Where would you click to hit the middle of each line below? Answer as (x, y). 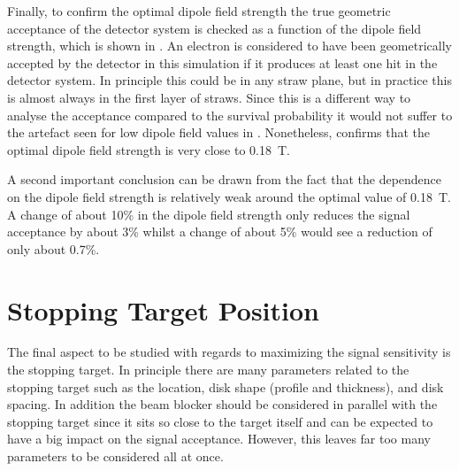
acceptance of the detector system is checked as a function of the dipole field (214, 28)
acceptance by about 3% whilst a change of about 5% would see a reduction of (220, 232)
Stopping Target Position (163, 309)
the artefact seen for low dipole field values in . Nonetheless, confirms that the (219, 132)
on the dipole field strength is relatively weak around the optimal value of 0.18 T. (229, 196)
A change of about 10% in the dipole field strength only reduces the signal (209, 214)
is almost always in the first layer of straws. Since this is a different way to (209, 97)
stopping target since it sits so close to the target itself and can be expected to (220, 421)
